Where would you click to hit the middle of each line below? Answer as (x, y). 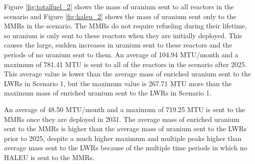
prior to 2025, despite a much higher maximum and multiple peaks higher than (123, 138)
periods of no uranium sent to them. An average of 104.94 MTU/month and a (121, 54)
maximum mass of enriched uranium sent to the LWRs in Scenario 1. (108, 93)
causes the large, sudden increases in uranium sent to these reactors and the (118, 45)
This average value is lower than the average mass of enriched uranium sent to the (127, 74)
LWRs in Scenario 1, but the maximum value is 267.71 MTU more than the (118, 83)
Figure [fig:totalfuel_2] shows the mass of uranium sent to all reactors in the (119, 6)
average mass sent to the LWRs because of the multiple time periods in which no (126, 148)
